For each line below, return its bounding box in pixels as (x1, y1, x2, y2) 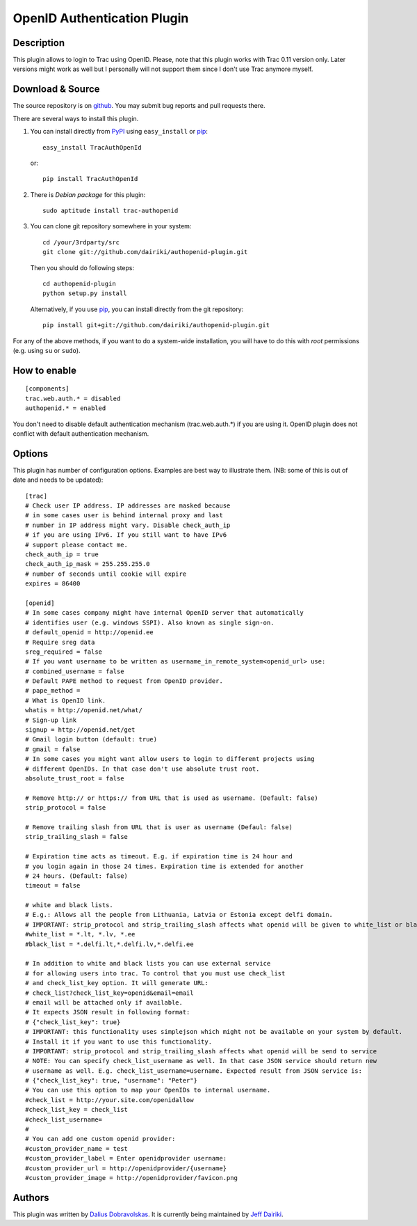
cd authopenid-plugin (42, 280, 116, 288)
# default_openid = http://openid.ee (25, 629, 154, 636)
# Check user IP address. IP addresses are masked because (25, 502, 231, 510)
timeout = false (25, 881, 81, 890)
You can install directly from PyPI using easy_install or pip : (30, 127, 208, 136)
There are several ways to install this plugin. (13, 114, 139, 123)
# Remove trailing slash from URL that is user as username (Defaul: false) (25, 823, 293, 831)
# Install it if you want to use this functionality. (25, 1037, 212, 1046)
